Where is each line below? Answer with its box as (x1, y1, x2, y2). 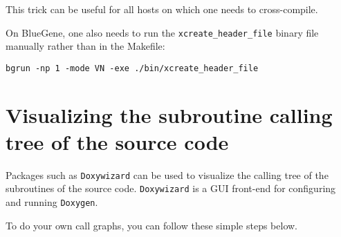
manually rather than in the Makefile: (6, 39, 165, 53)
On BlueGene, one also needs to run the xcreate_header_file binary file (6, 25, 319, 39)
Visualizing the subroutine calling (6, 100, 333, 129)
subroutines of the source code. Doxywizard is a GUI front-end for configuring (6, 181, 336, 196)
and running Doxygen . (6, 195, 98, 209)
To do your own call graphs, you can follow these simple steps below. (6, 218, 297, 232)
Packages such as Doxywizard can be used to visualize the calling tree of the (6, 167, 329, 182)
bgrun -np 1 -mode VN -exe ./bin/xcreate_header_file (6, 63, 259, 73)
